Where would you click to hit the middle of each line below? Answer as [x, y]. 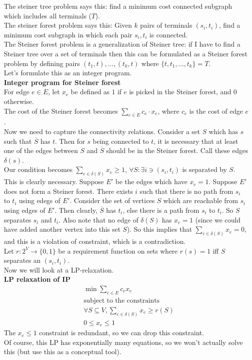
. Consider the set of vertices [112, 200]
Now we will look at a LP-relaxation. [59, 269]
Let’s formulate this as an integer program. [68, 73]
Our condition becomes [38, 169]
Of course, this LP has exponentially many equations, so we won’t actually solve [124, 342]
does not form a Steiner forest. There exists [68, 191]
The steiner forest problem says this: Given [68, 25]
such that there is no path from [186, 191]
